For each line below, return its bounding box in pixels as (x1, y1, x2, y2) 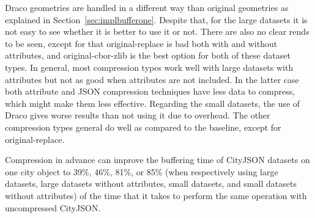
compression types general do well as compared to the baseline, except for (5, 120, 281, 133)
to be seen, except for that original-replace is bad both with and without (5, 37, 278, 49)
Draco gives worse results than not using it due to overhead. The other (5, 109, 270, 122)
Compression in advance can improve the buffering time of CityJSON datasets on (5, 153, 310, 166)
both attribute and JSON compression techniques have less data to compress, (5, 85, 295, 98)
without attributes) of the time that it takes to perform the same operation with (5, 189, 307, 202)
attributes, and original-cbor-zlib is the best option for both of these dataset (5, 49, 291, 62)
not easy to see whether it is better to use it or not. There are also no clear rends (5, 25, 309, 38)
